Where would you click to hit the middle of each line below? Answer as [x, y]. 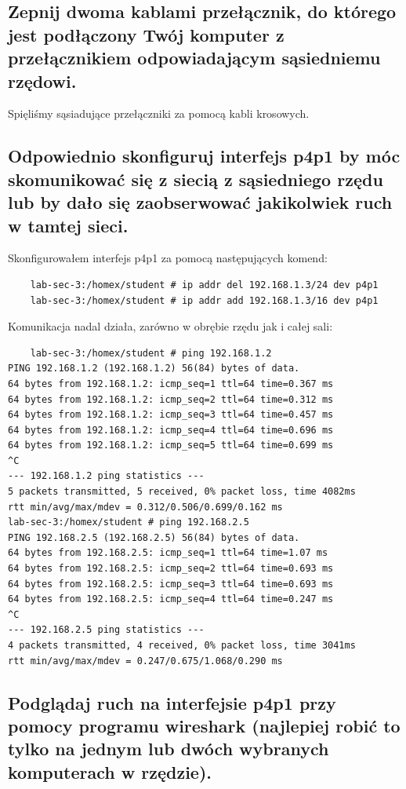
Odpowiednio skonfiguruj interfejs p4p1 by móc [204, 156]
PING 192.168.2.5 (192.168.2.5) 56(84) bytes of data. [154, 537]
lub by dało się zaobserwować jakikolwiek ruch [200, 202]
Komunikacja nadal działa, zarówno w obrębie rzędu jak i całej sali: [170, 326]
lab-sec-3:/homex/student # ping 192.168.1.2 [151, 353]
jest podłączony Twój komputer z [146, 34]
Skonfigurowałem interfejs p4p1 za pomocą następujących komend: [168, 258]
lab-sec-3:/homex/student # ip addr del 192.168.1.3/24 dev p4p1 [204, 285]
